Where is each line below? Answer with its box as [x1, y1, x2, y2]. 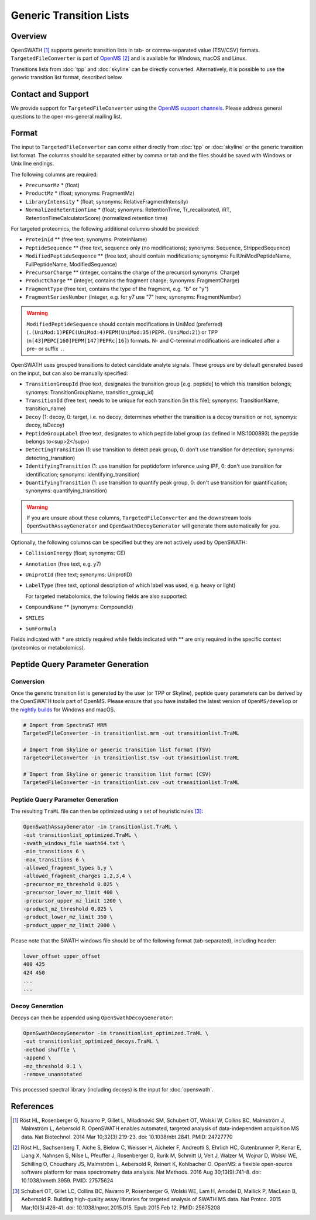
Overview [11, 31, 47, 41]
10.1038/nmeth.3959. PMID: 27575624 [21, 1177, 114, 1184]
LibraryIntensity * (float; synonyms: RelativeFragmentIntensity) [25, 198, 188, 205]
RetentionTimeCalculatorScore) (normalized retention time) [25, 214, 168, 221]
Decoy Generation [11, 1002, 64, 1010]
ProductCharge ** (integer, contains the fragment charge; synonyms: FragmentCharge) [25, 277, 240, 284]
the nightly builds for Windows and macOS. [11, 706, 115, 713]
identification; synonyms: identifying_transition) [25, 471, 140, 478]
